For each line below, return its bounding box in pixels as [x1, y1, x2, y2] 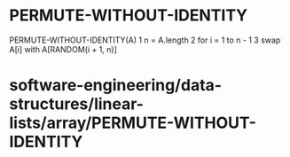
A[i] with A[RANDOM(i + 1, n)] [9, 43, 118, 54]
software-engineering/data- [9, 75, 223, 96]
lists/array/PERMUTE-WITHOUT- [9, 113, 257, 133]
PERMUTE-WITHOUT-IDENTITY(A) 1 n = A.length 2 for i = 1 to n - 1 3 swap [9, 35, 281, 45]
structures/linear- [9, 94, 145, 114]
